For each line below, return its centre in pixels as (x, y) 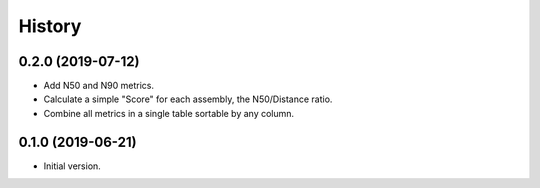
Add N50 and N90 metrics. (99, 86)
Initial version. (72, 166)
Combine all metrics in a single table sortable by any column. (169, 113)
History (50, 26)
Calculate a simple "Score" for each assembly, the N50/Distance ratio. (188, 99)
